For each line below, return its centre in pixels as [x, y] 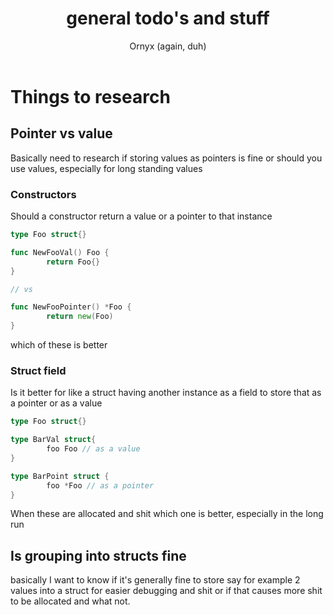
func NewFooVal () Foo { [60, 252]
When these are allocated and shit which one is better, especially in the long [167, 514]
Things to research [90, 96]
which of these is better [59, 345]
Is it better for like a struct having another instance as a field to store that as [166, 393]
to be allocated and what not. [70, 601]
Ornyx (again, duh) [168, 46]
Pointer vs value [61, 133]
